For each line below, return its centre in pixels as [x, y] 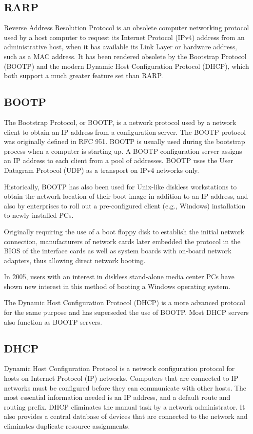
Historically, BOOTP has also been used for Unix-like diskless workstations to [120, 186]
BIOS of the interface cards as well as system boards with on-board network [118, 251]
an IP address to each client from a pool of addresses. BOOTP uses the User [118, 160]
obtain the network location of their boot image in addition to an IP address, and [126, 196]
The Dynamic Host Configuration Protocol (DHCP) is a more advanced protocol [125, 302]
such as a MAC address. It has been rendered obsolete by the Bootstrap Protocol [125, 56]
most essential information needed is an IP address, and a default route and [117, 397]
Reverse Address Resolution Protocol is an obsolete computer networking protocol [126, 28]
